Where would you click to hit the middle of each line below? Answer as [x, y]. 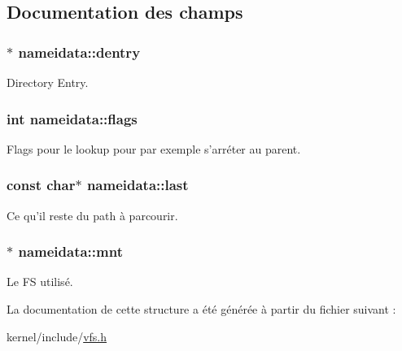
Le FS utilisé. [40, 282]
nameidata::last [138, 185]
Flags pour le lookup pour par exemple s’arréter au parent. [154, 148]
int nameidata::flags [72, 118]
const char [41, 185]
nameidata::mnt [70, 251]
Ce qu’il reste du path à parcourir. [92, 215]
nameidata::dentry [79, 52]
